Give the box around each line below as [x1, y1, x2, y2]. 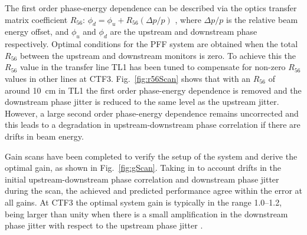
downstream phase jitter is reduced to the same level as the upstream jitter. [5, 95, 279, 108]
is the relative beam [226, 13, 298, 25]
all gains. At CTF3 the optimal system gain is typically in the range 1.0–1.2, [5, 196, 282, 208]
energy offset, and [5, 25, 69, 38]
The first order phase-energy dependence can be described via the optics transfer [5, 2, 297, 14]
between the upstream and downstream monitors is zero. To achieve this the [19, 49, 296, 61]
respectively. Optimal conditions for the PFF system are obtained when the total [5, 38, 298, 50]
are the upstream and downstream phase [110, 25, 257, 38]
